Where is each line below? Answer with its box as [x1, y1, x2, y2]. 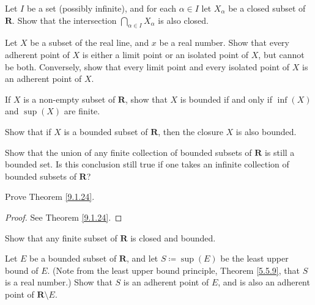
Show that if [5, 125, 51, 138]
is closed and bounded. [130, 231, 216, 244]
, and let [126, 252, 158, 265]
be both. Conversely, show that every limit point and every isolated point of [5, 60, 290, 73]
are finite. [64, 105, 100, 117]
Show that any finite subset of [5, 231, 117, 244]
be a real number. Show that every [159, 36, 289, 49]
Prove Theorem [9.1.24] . [5, 190, 95, 203]
